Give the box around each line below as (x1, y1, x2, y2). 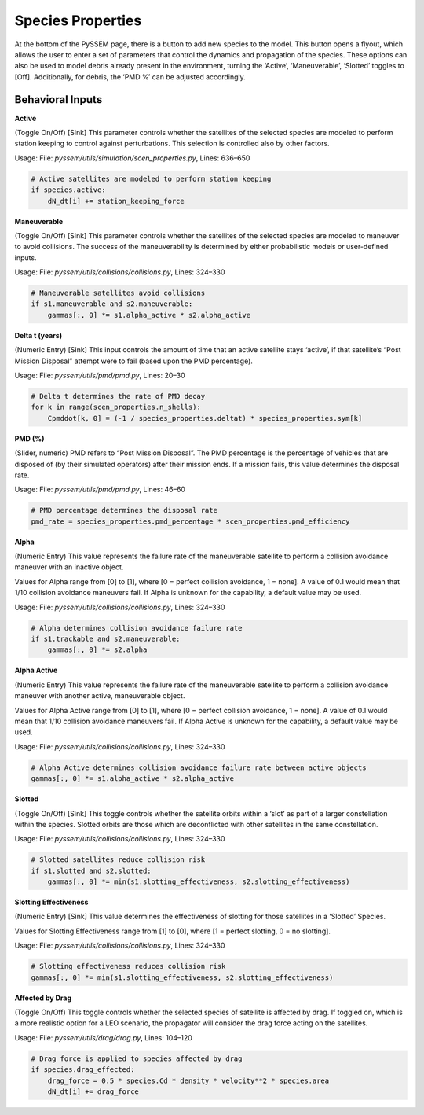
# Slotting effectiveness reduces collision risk (31, 962, 226, 971)
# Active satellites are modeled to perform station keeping (31, 174, 272, 183)
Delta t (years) (14, 330, 63, 340)
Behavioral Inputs (14, 93, 103, 106)
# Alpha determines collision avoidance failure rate (31, 624, 243, 632)
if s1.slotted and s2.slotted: (31, 866, 152, 875)
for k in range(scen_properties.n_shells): (31, 403, 202, 412)
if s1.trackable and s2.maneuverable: (31, 635, 181, 644)
